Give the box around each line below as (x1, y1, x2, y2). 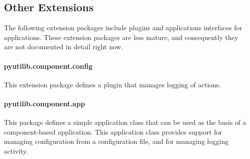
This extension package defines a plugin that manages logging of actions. (4, 79, 221, 89)
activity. (4, 145, 28, 156)
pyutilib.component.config (4, 60, 93, 71)
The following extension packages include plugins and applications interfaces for (4, 22, 242, 33)
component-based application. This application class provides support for (4, 126, 222, 137)
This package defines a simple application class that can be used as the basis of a (4, 117, 246, 127)
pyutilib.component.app (4, 98, 85, 108)
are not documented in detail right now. (4, 41, 123, 52)
